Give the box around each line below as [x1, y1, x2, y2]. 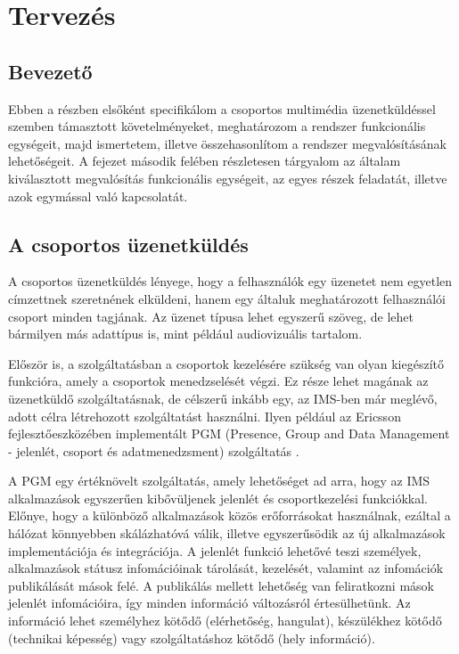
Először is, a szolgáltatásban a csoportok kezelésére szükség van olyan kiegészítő [8, 354, 444, 372]
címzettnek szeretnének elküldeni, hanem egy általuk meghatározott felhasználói [8, 289, 446, 307]
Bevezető [8, 57, 93, 85]
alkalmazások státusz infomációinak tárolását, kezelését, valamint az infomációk [8, 559, 444, 577]
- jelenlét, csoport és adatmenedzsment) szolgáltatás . [8, 441, 299, 460]
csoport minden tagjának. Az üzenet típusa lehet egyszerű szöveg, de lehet [8, 307, 414, 325]
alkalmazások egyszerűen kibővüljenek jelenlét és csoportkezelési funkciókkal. [8, 488, 428, 507]
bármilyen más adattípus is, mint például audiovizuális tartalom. [8, 324, 363, 343]
